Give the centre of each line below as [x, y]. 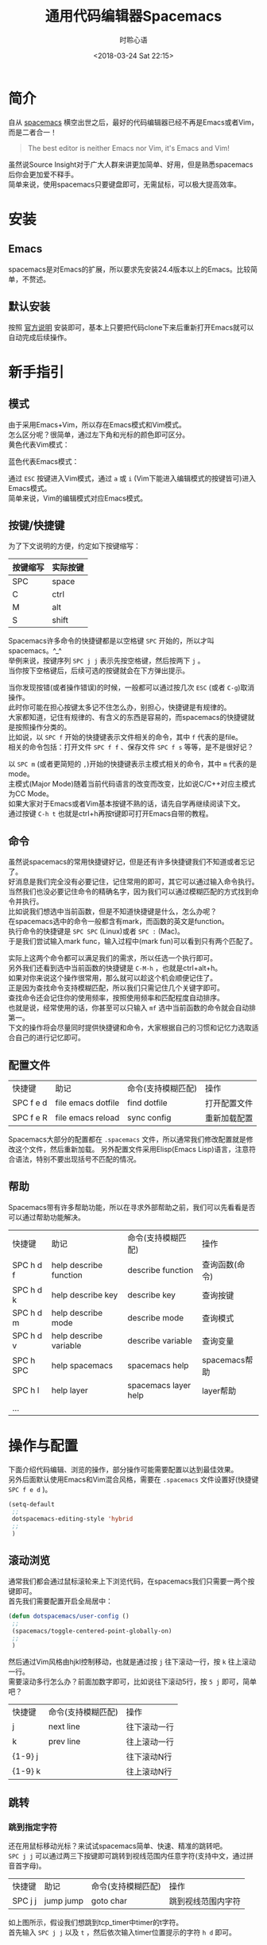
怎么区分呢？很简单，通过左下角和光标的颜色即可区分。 [99, 435]
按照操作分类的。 [43, 727]
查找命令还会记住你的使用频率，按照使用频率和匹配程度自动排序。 [116, 998]
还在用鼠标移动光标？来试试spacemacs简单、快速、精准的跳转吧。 [118, 1846]
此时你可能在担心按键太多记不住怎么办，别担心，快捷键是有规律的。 [120, 707]
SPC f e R [30, 1117]
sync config [149, 1117]
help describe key [85, 1294]
